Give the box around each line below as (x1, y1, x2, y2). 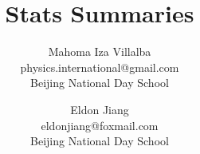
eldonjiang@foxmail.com (41, 116, 159, 133)
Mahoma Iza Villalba (48, 43, 151, 60)
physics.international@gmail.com (20, 58, 179, 75)
